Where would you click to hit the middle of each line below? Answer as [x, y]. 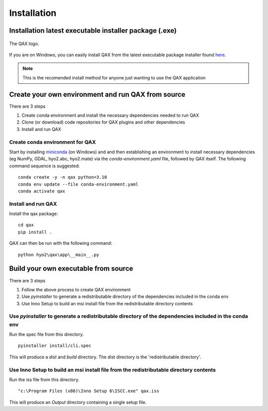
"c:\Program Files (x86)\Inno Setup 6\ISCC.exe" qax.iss [89, 391]
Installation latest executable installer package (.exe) [93, 31]
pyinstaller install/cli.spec [55, 346]
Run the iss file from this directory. [44, 379]
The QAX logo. [24, 43]
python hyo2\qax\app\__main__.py [59, 255]
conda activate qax [42, 191]
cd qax [26, 225]
